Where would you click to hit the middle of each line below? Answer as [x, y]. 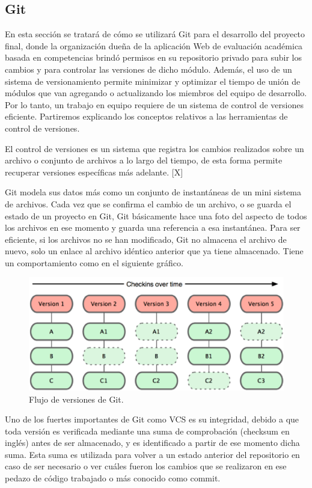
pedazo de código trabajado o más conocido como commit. [113, 478]
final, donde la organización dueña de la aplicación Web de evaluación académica [154, 45]
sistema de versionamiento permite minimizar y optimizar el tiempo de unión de [153, 81]
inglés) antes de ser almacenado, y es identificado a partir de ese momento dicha [152, 443]
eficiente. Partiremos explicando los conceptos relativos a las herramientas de [146, 116]
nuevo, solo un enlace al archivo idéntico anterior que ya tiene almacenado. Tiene [154, 251]
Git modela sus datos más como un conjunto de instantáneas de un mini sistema [153, 192]
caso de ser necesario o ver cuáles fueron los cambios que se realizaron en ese [146, 466]
